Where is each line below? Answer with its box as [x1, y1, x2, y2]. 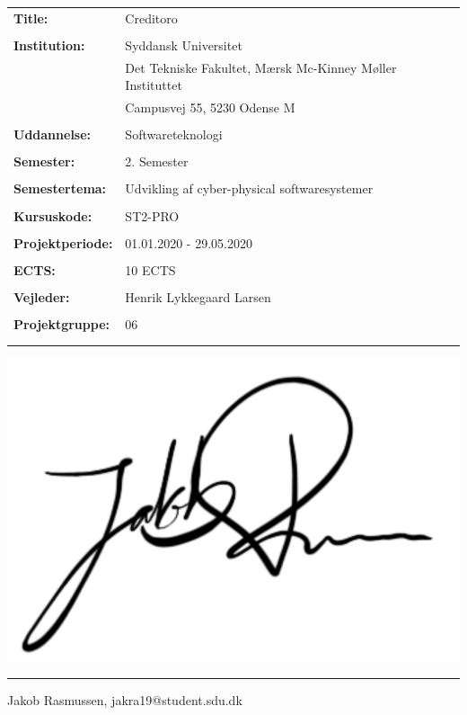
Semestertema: [13, 179, 107, 198]
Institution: [13, 35, 85, 54]
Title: [13, 8, 48, 27]
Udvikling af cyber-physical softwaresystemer [125, 179, 374, 198]
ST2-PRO [125, 206, 180, 225]
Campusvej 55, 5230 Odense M [125, 98, 295, 117]
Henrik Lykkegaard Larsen [125, 287, 271, 306]
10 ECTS [125, 260, 176, 279]
